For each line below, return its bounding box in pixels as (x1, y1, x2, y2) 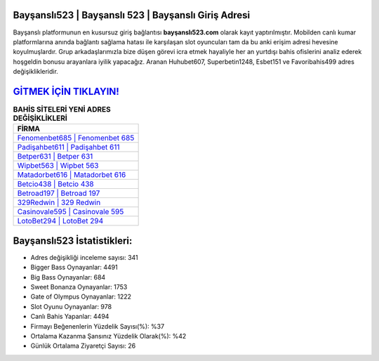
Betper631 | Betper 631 (17, 152, 93, 162)
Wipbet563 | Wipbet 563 (17, 161, 99, 171)
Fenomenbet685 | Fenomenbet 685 (17, 133, 135, 143)
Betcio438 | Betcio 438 (17, 179, 94, 189)
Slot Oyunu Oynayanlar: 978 (30, 302, 112, 310)
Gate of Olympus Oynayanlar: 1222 (30, 292, 132, 301)
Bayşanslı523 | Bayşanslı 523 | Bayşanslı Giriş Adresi (13, 9, 251, 21)
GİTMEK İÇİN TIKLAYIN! (13, 85, 119, 98)
